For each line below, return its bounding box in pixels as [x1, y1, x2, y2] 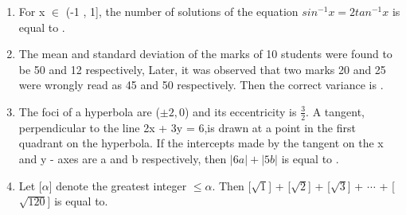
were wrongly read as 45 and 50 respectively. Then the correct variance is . [18, 76, 384, 93]
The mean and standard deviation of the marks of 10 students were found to [18, 45, 392, 62]
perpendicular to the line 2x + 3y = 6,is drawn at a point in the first [18, 119, 356, 135]
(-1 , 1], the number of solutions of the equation [65, 3, 299, 19]
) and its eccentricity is [184, 103, 297, 119]
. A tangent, [306, 103, 365, 119]
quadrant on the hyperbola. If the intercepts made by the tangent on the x [18, 135, 384, 151]
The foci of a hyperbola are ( [18, 103, 160, 119]
